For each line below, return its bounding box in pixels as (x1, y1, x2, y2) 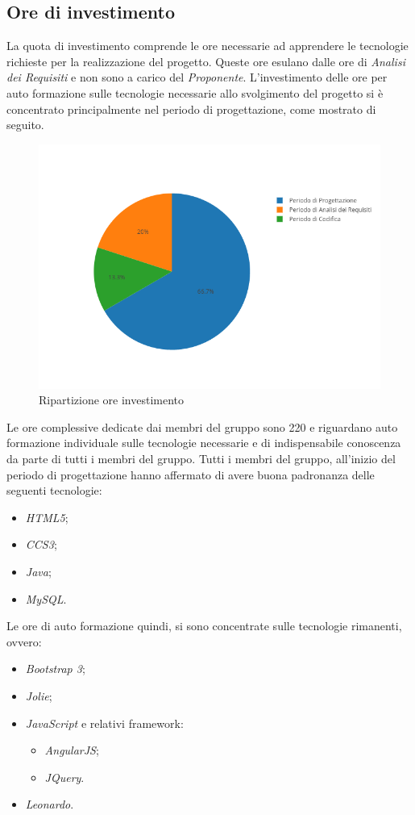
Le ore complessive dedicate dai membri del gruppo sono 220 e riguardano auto (6, 418, 398, 435)
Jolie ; (25, 687, 52, 704)
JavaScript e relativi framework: (25, 714, 184, 731)
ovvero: (6, 633, 42, 650)
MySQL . (25, 590, 67, 607)
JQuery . (44, 768, 85, 785)
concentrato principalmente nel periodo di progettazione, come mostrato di (6, 100, 376, 117)
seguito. (6, 116, 44, 133)
